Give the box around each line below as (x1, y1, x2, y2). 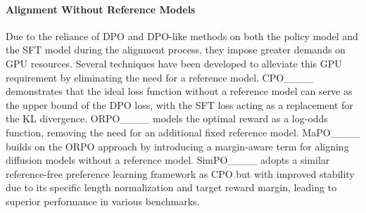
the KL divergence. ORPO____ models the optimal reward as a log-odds (6, 111, 328, 126)
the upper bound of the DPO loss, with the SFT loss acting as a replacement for (6, 97, 353, 112)
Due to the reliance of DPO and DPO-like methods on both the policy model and (6, 28, 358, 43)
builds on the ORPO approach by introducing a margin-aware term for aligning (6, 138, 349, 153)
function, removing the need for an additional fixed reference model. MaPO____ (6, 124, 360, 139)
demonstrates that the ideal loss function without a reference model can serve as (6, 84, 353, 98)
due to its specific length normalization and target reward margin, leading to (6, 180, 337, 195)
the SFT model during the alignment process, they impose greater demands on (6, 42, 346, 57)
